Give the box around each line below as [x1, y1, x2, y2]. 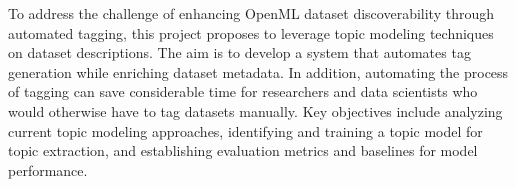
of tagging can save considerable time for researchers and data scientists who [8, 81, 478, 102]
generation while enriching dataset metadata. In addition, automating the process [8, 61, 509, 82]
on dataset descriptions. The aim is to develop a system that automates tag [8, 42, 471, 63]
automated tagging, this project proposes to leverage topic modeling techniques [8, 22, 494, 43]
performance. [8, 159, 88, 180]
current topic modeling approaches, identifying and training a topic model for [8, 120, 483, 141]
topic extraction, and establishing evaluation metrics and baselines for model [8, 140, 478, 161]
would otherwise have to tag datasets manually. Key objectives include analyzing [8, 100, 503, 121]
